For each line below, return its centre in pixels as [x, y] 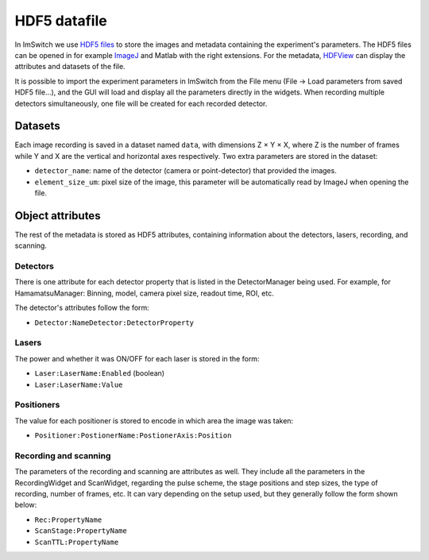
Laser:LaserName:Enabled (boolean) [100, 373]
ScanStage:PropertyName [81, 531]
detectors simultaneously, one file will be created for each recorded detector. [141, 103]
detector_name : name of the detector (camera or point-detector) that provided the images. [186, 171]
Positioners [37, 405]
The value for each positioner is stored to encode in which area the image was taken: [154, 420]
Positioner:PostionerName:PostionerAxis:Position [133, 436]
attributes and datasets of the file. [70, 67]
